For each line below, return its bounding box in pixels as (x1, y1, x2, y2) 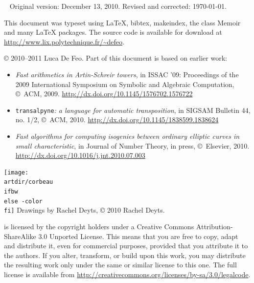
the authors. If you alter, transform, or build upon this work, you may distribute (4, 250, 246, 260)
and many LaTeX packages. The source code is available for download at (4, 27, 222, 37)
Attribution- (196, 221, 233, 232)
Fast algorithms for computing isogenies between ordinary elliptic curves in (15, 131, 240, 141)
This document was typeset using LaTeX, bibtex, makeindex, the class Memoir (4, 17, 241, 27)
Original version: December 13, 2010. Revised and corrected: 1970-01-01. (9, 1, 227, 11)
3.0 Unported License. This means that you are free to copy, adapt (38, 231, 238, 241)
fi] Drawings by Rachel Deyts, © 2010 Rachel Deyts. (4, 205, 165, 215)
